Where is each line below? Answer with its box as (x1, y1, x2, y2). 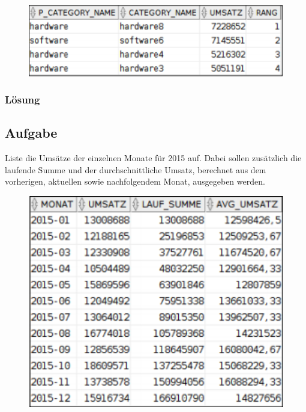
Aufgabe (5, 123, 58, 142)
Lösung (5, 92, 40, 107)
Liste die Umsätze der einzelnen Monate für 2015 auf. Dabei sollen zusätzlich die (5, 152, 302, 164)
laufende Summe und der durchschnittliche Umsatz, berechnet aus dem (5, 163, 266, 176)
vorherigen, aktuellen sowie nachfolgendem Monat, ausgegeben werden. (5, 175, 265, 188)
